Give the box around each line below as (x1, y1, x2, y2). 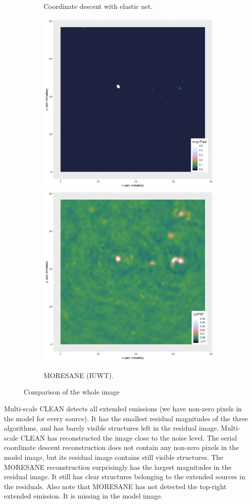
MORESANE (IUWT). (44, 370, 114, 380)
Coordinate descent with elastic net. (44, 1, 153, 11)
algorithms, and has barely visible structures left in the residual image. (4, 423, 219, 433)
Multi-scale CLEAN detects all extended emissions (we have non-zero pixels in (4, 403, 242, 413)
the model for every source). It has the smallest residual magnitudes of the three (4, 413, 248, 423)
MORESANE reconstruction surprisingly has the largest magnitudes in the (4, 461, 232, 472)
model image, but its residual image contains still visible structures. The (4, 451, 223, 462)
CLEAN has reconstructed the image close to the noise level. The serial (20, 432, 237, 443)
